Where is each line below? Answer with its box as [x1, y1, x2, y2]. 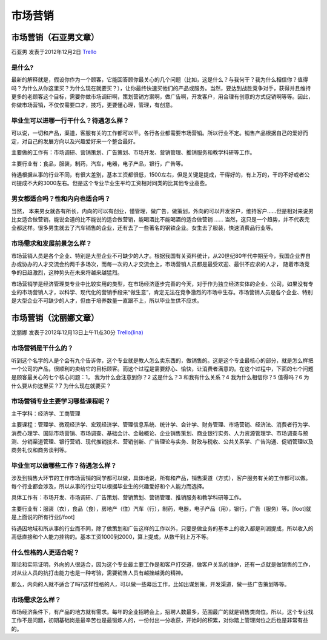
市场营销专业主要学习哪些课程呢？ [11, 397, 111, 406]
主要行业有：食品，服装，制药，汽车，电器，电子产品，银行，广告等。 [11, 160, 187, 167]
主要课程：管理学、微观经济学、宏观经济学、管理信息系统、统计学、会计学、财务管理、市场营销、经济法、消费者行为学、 [11, 421, 314, 428]
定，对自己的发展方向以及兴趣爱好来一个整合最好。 [11, 137, 139, 145]
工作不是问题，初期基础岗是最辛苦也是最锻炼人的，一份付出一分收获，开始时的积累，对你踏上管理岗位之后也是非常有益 [11, 616, 308, 624]
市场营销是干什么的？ [11, 344, 74, 352]
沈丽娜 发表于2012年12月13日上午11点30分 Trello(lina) [11, 329, 144, 336]
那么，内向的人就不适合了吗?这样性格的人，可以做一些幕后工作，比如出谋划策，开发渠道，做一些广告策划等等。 [11, 580, 290, 588]
